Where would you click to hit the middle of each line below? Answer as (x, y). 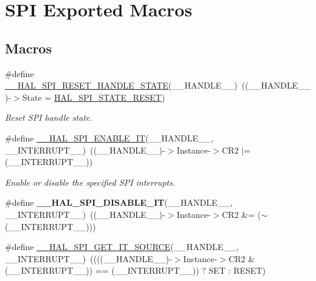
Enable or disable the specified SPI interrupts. (90, 182)
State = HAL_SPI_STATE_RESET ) (93, 97)
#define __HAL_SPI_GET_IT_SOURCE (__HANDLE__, (122, 247)
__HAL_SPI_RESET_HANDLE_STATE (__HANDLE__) (121, 85)
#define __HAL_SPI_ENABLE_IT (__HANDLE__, (109, 137)
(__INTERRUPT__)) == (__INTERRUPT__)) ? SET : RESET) (135, 270)
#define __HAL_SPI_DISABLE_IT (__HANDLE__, (119, 202)
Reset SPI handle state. (49, 117)
